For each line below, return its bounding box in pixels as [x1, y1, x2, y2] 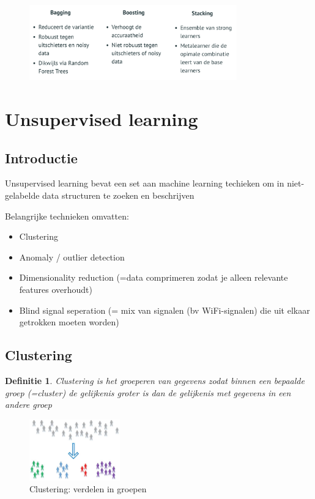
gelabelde [5, 188, 40, 201]
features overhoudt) [19, 283, 92, 295]
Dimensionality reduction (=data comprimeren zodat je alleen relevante [19, 271, 288, 284]
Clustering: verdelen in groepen [29, 482, 147, 495]
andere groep [5, 398, 52, 411]
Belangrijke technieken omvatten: [5, 209, 129, 222]
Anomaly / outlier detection [19, 250, 125, 263]
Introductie [5, 148, 78, 167]
